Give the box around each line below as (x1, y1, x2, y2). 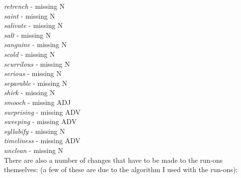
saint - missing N (4, 10, 55, 21)
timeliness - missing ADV (4, 135, 80, 146)
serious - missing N (4, 68, 62, 78)
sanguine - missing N (4, 39, 67, 50)
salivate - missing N (4, 20, 63, 30)
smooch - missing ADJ (4, 97, 71, 107)
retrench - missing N (4, 1, 65, 11)
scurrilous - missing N (4, 58, 70, 69)
